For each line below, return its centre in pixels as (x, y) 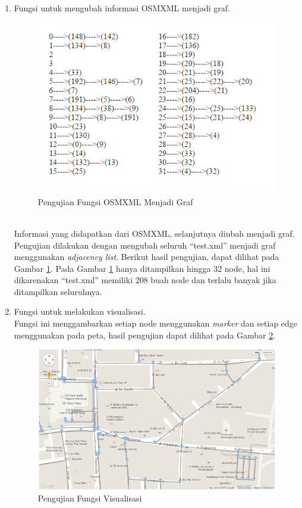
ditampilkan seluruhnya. (58, 291)
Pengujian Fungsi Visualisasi (90, 498)
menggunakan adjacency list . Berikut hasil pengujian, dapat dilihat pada (147, 257)
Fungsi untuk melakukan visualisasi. (80, 311)
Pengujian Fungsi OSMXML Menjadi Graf (115, 201)
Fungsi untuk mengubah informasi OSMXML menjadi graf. (122, 8)
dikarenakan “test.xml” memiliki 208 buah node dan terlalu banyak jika (145, 280)
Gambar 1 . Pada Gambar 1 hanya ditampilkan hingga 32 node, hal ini (142, 268)
